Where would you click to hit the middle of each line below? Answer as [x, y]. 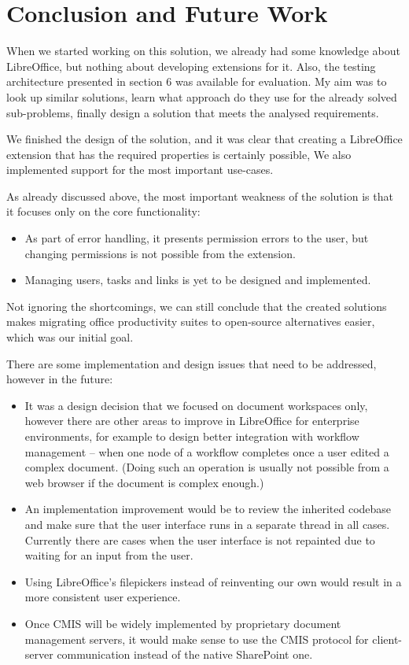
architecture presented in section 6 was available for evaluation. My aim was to [197, 81]
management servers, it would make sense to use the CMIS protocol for [197, 639]
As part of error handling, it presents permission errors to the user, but [197, 238]
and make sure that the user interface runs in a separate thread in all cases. [207, 524]
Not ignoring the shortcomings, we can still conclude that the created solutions [197, 306]
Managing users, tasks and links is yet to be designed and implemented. [198, 280]
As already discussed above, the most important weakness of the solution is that [200, 196]
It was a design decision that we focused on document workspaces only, [196, 405]
